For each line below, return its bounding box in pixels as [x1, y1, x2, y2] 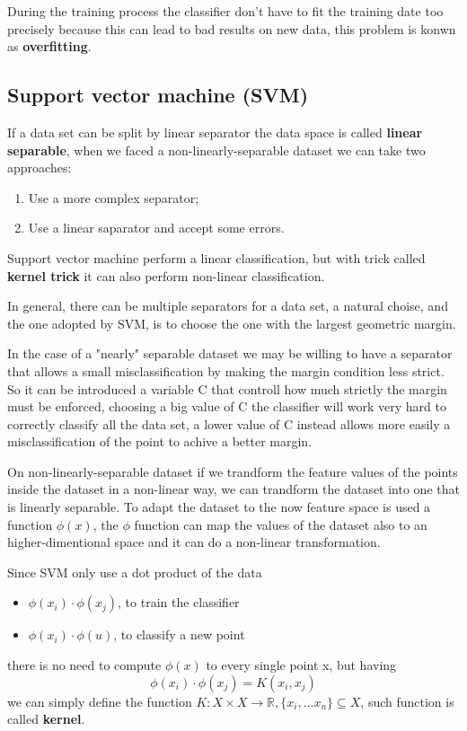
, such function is [360, 691, 454, 710]
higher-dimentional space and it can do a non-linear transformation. [7, 533, 381, 551]
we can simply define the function [7, 691, 192, 710]
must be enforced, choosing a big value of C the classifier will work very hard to [7, 397, 446, 416]
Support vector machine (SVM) [7, 81, 309, 109]
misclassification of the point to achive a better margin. [7, 432, 313, 451]
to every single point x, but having [206, 656, 397, 674]
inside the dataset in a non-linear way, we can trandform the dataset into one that [7, 480, 460, 498]
